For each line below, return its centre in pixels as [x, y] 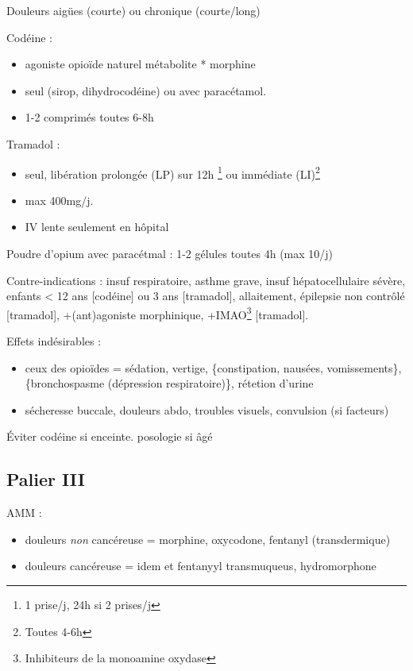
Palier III [46, 479]
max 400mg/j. [59, 200]
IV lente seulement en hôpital [97, 227]
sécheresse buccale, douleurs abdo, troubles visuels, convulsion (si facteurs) [207, 409]
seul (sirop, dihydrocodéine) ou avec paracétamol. [146, 90]
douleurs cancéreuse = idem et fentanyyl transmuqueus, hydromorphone [201, 566]
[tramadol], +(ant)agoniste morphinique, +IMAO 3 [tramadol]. [158, 313]
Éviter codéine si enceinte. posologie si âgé [110, 436]
